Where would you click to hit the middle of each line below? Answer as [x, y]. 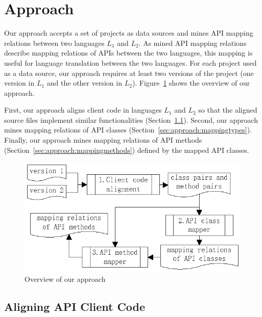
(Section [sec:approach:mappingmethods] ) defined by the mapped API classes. [127, 150]
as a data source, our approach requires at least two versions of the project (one [129, 73]
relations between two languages [54, 43]
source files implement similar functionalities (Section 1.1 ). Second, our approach [131, 120]
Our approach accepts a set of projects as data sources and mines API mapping [129, 33]
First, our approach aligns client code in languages [83, 110]
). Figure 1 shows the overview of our [191, 83]
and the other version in [84, 83]
